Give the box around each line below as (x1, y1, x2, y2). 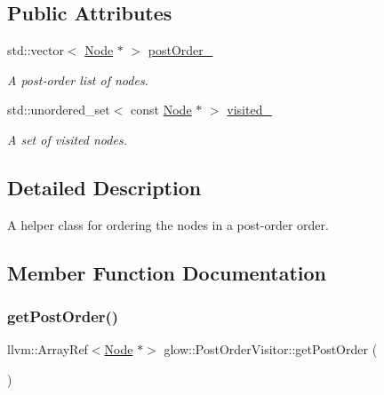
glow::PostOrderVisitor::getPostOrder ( (164, 340, 378, 359)
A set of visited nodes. (7, 130, 127, 148)
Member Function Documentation (7, 258, 327, 286)
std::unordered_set (7, 100, 110, 119)
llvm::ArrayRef (7, 340, 88, 359)
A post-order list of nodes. (7, 70, 148, 89)
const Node (131, 100, 192, 119)
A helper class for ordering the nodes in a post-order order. (7, 215, 329, 233)
